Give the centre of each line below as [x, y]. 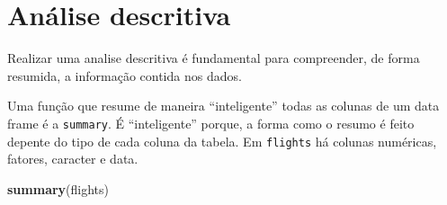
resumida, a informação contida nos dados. [125, 75]
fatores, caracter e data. [73, 159]
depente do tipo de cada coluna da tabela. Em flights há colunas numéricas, [222, 141]
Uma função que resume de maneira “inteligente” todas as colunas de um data [223, 106]
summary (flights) [58, 188]
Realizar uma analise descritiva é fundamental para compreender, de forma [214, 58]
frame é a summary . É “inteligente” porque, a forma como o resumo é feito [211, 123]
